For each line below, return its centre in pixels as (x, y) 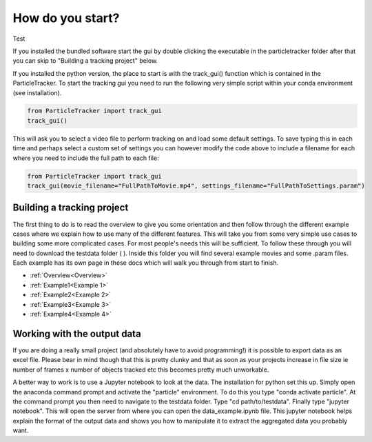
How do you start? (66, 18)
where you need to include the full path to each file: (86, 158)
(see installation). (37, 92)
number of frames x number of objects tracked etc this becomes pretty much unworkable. (141, 370)
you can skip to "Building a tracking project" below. (85, 61)
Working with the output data (77, 333)
